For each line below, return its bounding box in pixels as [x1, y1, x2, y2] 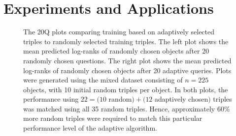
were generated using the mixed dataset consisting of [23, 75, 183, 85]
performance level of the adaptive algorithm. [23, 123, 157, 133]
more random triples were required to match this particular [23, 113, 202, 123]
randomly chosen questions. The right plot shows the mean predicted [23, 55, 232, 65]
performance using [23, 94, 79, 104]
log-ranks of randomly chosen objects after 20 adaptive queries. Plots [23, 65, 232, 75]
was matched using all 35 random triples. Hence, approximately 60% [23, 103, 230, 113]
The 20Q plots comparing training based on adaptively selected [23, 27, 215, 37]
